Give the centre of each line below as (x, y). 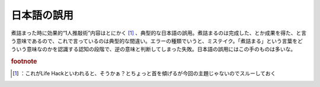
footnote (24, 62)
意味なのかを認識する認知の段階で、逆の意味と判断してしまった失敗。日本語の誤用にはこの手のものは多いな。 (161, 49)
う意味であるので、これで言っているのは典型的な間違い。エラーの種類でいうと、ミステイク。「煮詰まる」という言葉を (154, 41)
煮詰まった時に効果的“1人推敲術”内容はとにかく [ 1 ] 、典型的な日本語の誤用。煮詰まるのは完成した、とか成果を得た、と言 (159, 33)
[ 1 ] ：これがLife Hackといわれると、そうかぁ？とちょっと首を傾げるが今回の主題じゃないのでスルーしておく (144, 73)
